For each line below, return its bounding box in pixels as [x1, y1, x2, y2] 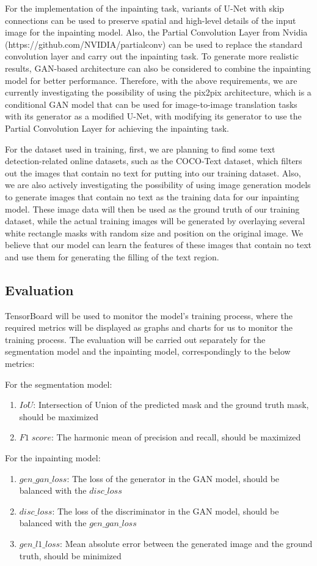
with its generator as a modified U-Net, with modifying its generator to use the [5, 110, 302, 123]
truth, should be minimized [19, 549, 122, 562]
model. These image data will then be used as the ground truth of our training [5, 202, 300, 215]
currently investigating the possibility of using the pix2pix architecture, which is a [5, 86, 312, 99]
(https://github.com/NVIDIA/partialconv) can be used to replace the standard [5, 37, 303, 50]
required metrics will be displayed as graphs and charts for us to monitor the [5, 321, 293, 334]
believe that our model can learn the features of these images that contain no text [5, 238, 312, 251]
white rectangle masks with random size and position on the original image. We [5, 226, 304, 239]
